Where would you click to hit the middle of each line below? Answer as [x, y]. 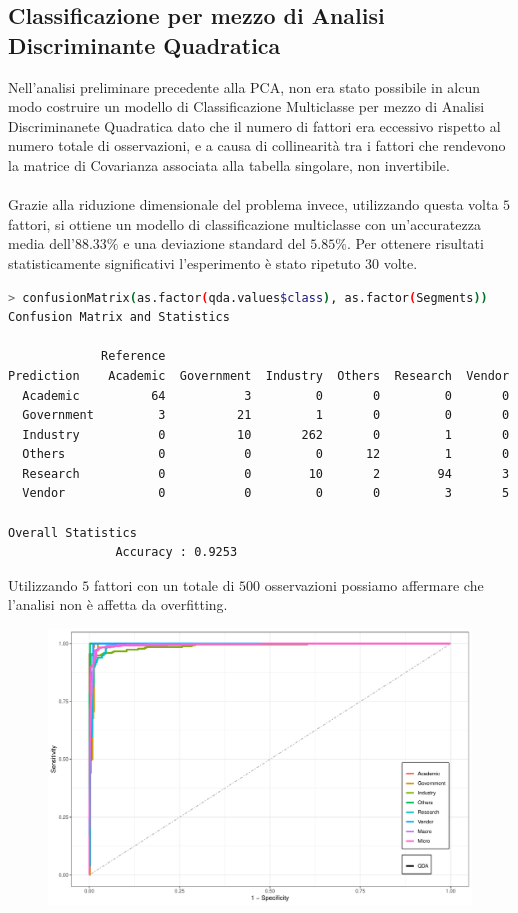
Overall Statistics [72, 532]
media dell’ [41, 243]
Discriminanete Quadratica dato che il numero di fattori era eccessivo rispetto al [254, 125]
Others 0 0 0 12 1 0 [266, 454]
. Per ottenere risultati [415, 243]
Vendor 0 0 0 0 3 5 [266, 493]
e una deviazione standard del [214, 243]
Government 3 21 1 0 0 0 [266, 415]
